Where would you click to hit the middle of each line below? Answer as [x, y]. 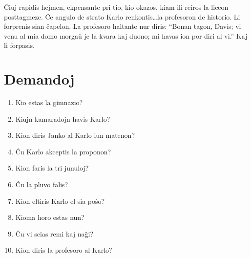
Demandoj [39, 79]
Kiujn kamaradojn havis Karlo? [63, 118]
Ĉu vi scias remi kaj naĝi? [54, 233]
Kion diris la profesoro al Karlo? [64, 250]
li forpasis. [19, 45]
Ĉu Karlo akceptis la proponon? [63, 151]
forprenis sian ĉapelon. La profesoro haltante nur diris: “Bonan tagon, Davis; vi [123, 26]
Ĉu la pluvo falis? [42, 184]
